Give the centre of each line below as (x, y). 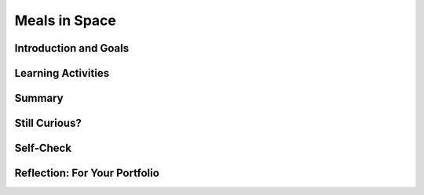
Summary (39, 98)
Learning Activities (62, 73)
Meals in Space (66, 20)
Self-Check (43, 148)
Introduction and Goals (72, 48)
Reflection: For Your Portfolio (87, 173)
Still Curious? (48, 123)
